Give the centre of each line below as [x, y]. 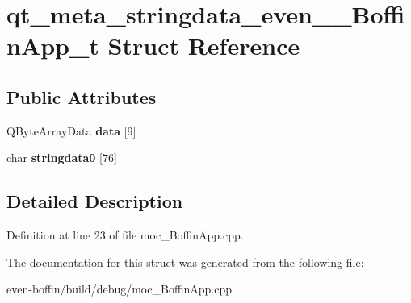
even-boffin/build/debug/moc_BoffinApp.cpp [120, 289]
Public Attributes [82, 96]
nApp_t [53, 46]
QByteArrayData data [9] [71, 130]
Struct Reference [204, 46]
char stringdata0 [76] [62, 158]
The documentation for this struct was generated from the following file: [185, 261]
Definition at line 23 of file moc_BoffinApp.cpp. [125, 235]
